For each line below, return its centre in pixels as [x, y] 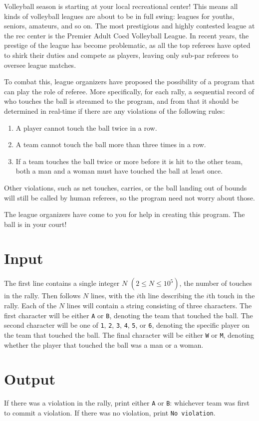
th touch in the [232, 296]
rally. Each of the [30, 305]
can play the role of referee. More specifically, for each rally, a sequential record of [129, 91]
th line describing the [171, 296]
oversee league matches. [40, 65]
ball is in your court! [35, 224]
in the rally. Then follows [42, 296]
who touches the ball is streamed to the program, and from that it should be [121, 101]
